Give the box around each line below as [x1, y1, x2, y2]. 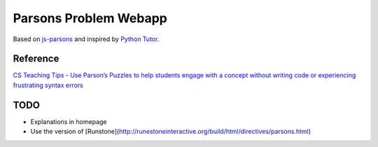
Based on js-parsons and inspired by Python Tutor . [13, 35, 160, 43]
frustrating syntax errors [13, 81, 83, 89]
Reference [13, 53, 59, 65]
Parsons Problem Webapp [13, 10, 167, 26]
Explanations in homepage [30, 117, 107, 125]
